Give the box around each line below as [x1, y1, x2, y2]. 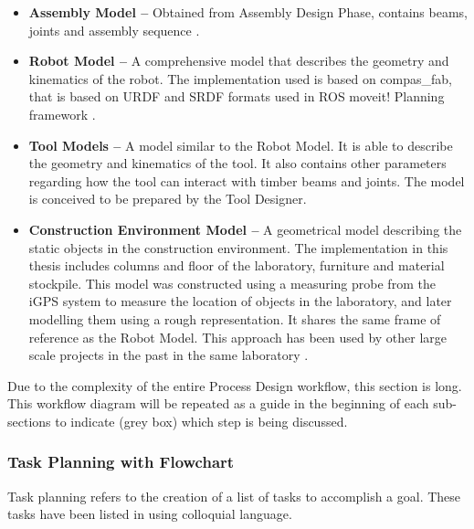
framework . [28, 104, 96, 123]
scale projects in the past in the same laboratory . [28, 345, 309, 365]
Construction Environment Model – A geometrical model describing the [28, 219, 462, 238]
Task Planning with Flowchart [7, 450, 235, 473]
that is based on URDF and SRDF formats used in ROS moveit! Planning [28, 87, 445, 106]
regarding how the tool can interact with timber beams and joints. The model [28, 171, 465, 190]
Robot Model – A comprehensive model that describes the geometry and [28, 51, 449, 70]
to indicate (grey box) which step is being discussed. [55, 411, 348, 430]
